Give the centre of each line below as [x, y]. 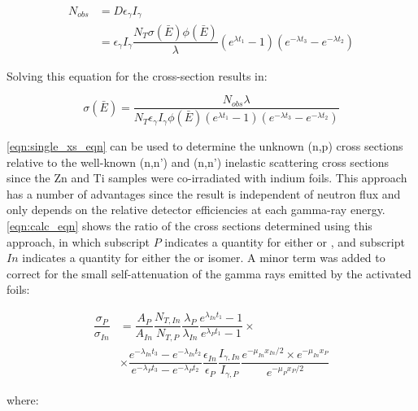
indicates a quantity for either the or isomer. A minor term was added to [204, 258]
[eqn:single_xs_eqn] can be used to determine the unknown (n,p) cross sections [205, 146]
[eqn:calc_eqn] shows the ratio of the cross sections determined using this [189, 226]
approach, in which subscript [78, 241]
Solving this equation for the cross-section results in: [137, 75]
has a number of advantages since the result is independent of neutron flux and [204, 193]
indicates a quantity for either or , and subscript [285, 241]
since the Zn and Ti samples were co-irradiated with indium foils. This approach [207, 178]
